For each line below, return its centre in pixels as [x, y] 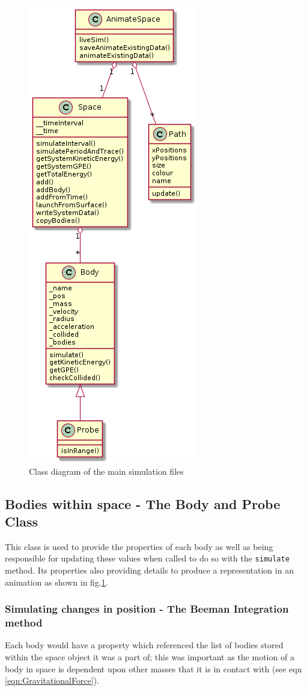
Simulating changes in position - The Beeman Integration [147, 609]
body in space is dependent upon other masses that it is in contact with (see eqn [153, 668]
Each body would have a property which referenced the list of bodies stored [144, 645]
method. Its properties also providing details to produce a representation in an [149, 570]
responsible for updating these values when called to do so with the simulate [147, 558]
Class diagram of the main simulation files [106, 471]
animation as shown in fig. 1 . [56, 582]
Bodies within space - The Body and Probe [143, 503]
